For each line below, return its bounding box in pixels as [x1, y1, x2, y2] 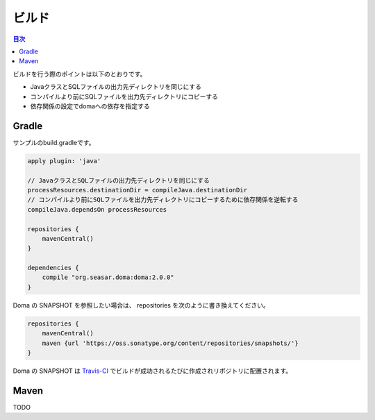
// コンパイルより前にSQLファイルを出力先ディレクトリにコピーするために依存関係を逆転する [27, 196, 299, 204]
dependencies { [27, 264, 79, 272]
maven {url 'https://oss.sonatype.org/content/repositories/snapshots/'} [42, 339, 299, 347]
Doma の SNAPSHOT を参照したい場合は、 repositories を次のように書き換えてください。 [12, 301, 270, 309]
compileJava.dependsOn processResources [27, 205, 167, 213]
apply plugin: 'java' [27, 157, 101, 165]
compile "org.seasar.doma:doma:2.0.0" [42, 274, 174, 281]
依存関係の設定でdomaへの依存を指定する [30, 101, 151, 110]
